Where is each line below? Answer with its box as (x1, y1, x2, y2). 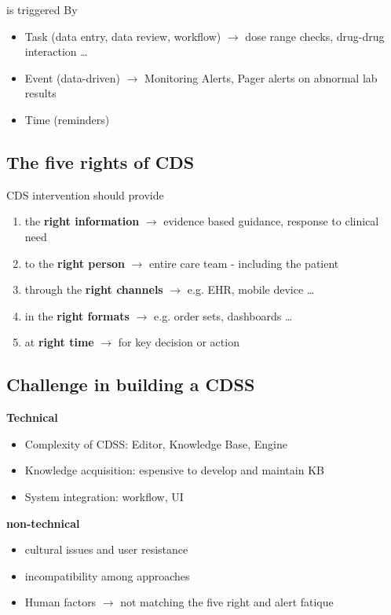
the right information (24, 213, 140, 229)
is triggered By (6, 2, 78, 17)
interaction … (24, 43, 88, 60)
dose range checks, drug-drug (245, 27, 385, 44)
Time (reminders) (24, 111, 110, 127)
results (24, 85, 57, 101)
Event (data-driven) (24, 69, 120, 86)
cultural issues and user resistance (24, 541, 188, 558)
